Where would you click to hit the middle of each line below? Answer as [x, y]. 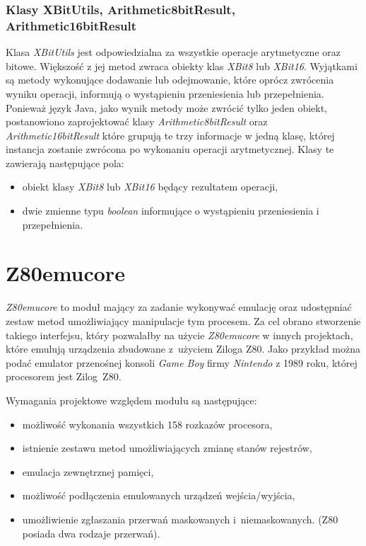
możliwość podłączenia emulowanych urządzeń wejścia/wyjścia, [159, 495]
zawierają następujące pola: [65, 163]
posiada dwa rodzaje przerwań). [91, 533]
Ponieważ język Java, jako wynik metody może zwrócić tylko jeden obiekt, [166, 107]
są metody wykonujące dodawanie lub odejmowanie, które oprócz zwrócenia [170, 80]
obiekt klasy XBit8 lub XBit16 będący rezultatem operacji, [150, 187]
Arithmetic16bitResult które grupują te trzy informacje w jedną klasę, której [170, 135]
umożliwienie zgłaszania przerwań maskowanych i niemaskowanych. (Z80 [180, 519]
